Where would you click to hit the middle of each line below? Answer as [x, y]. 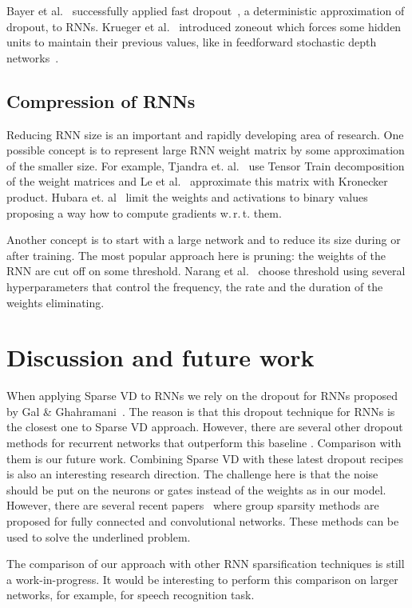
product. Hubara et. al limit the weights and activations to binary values [187, 196]
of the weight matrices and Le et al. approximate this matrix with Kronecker [197, 181]
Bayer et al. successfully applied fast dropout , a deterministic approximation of [206, 10]
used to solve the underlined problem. [99, 536]
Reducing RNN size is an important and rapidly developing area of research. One [205, 134]
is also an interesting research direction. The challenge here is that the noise [192, 474]
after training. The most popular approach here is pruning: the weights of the [196, 255]
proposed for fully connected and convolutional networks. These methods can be [203, 520]
